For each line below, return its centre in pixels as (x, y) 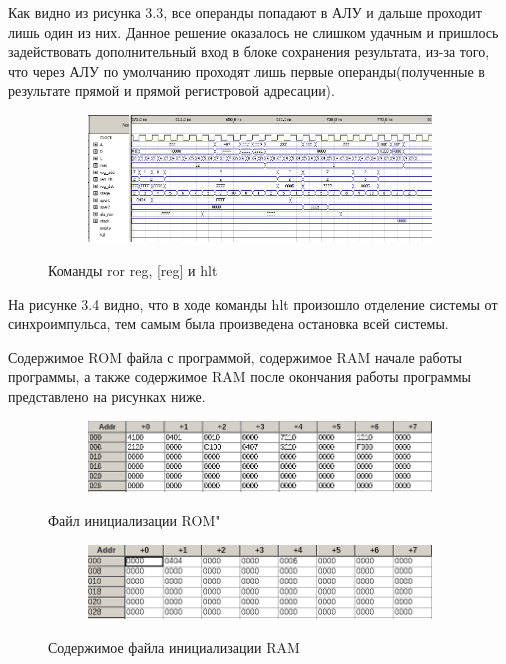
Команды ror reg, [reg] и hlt (133, 269)
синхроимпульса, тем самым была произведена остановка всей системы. (228, 323)
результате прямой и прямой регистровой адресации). (171, 90)
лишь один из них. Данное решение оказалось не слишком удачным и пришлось (253, 31)
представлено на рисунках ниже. (107, 395)
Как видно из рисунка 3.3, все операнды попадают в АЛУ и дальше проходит (245, 12)
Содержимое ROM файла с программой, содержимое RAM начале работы (235, 356)
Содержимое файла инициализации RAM (174, 646)
